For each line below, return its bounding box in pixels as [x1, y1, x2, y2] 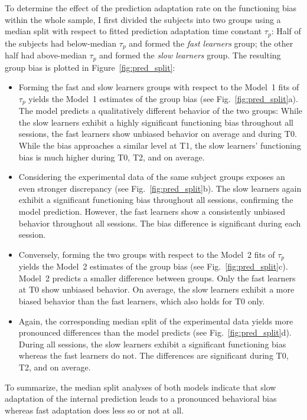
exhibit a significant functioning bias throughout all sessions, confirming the [18, 193, 293, 206]
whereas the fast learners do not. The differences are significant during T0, [18, 349, 289, 362]
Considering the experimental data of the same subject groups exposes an [18, 170, 285, 183]
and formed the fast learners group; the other [129, 37, 293, 49]
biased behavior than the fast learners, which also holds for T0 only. [18, 294, 265, 307]
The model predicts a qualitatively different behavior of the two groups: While [18, 104, 303, 117]
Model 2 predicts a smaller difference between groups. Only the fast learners [18, 271, 296, 284]
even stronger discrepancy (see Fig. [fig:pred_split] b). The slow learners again [18, 182, 302, 194]
